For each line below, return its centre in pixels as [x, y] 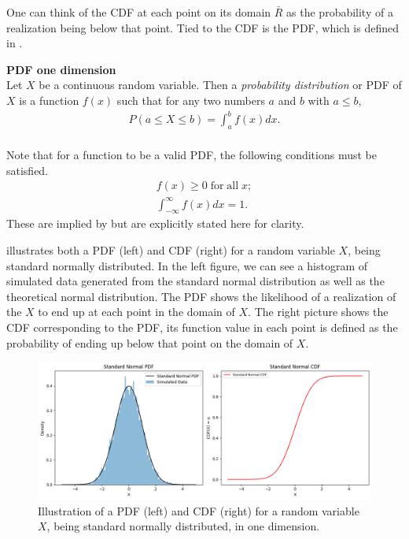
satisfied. [28, 170]
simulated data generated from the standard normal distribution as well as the [195, 281]
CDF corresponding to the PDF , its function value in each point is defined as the [202, 327]
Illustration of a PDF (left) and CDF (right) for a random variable [199, 510]
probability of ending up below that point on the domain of [150, 342]
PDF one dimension [61, 69]
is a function [49, 100]
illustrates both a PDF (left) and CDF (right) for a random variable [171, 250]
